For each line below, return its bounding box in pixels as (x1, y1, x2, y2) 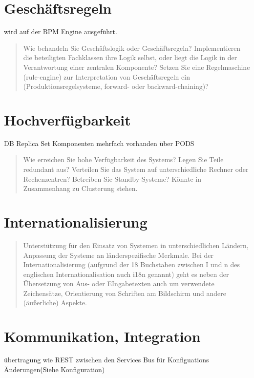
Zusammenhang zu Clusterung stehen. (23, 183, 138, 193)
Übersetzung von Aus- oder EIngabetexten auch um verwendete (23, 278, 214, 289)
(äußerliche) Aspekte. (23, 297, 87, 308)
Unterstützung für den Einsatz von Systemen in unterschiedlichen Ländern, (23, 240, 249, 250)
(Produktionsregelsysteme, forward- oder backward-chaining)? (23, 81, 209, 91)
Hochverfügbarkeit (4, 109, 131, 129)
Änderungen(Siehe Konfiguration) (4, 364, 105, 374)
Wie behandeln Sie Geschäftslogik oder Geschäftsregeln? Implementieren (23, 42, 241, 53)
